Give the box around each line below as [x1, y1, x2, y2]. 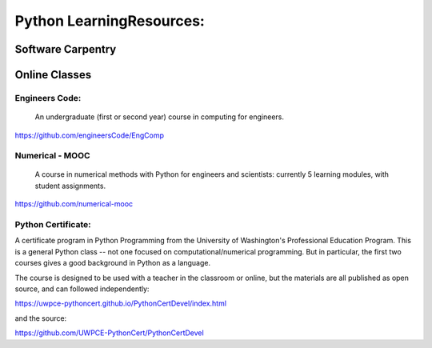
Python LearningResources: [14, 12, 206, 30]
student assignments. [34, 181, 106, 190]
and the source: [14, 313, 67, 323]
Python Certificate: [14, 219, 91, 230]
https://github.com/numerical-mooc [14, 199, 134, 209]
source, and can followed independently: [14, 284, 150, 294]
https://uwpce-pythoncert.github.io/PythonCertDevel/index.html [14, 298, 227, 308]
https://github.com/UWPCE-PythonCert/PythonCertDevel [14, 328, 204, 338]
